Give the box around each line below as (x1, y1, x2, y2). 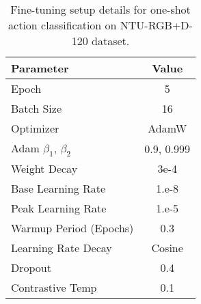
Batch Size (11, 100, 62, 116)
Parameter (11, 60, 69, 76)
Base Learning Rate (11, 180, 106, 197)
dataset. (92, 33, 130, 49)
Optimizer (11, 120, 59, 136)
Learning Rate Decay (11, 240, 112, 256)
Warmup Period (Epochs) (11, 220, 134, 236)
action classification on (8, 17, 117, 33)
